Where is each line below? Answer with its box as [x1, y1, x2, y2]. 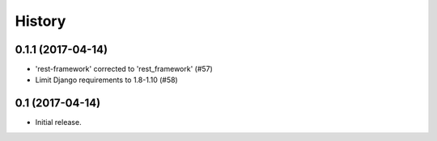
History [15, 12, 66, 30]
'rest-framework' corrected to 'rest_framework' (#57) [35, 64, 214, 74]
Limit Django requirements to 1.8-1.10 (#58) [35, 75, 178, 85]
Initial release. [35, 118, 82, 127]
